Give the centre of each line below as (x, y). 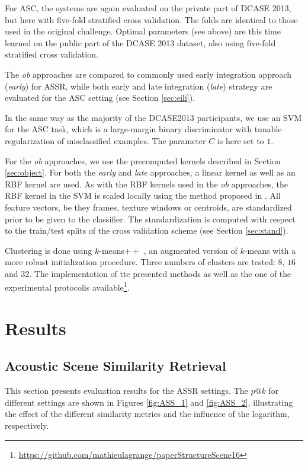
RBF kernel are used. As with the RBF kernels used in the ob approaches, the (147, 184)
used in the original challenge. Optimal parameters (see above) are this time (143, 31)
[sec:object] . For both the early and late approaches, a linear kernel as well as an (150, 172)
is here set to (240, 140)
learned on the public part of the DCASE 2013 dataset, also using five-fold (140, 42)
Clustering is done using (49, 250)
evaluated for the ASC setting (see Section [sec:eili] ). (100, 98)
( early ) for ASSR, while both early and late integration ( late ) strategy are (139, 86)
